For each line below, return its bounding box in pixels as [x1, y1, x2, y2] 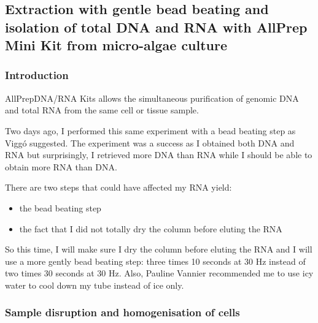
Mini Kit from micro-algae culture [5, 36, 228, 55]
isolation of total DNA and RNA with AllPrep [5, 17, 308, 36]
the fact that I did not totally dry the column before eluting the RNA [19, 222, 282, 235]
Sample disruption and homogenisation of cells [5, 305, 240, 320]
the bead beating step [19, 201, 101, 214]
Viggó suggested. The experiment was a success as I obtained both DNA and [5, 136, 295, 149]
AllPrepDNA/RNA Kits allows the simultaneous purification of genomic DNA [5, 91, 299, 104]
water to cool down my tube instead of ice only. [5, 278, 184, 291]
